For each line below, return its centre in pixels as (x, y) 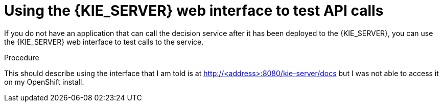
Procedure (22, 57)
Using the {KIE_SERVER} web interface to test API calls (194, 11)
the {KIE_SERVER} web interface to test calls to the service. (104, 42)
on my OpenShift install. (44, 82)
